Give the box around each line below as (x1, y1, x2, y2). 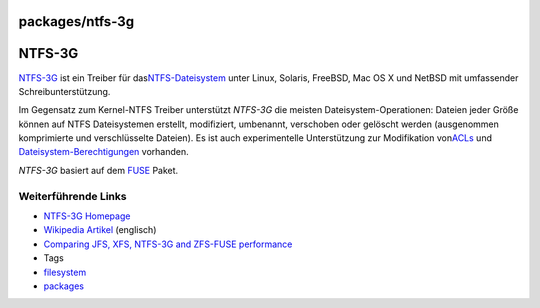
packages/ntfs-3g (18, 13, 135, 30)
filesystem (43, 266, 87, 278)
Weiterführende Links (18, 189, 127, 203)
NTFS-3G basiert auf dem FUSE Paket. (18, 164, 179, 176)
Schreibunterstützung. (18, 85, 111, 97)
